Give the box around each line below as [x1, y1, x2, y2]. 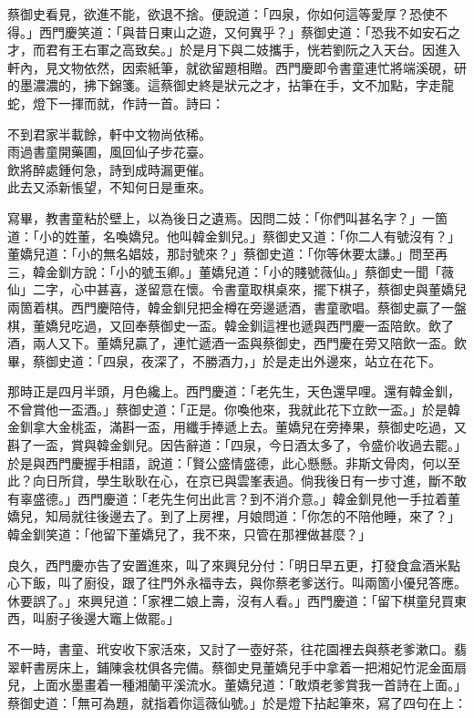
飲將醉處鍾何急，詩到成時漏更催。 [7, 159, 211, 179]
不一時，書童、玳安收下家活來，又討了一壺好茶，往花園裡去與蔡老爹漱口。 [7, 640, 454, 658]
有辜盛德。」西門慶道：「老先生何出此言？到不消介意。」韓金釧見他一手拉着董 [7, 488, 460, 508]
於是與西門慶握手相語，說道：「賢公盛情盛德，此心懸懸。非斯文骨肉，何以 [7, 453, 448, 472]
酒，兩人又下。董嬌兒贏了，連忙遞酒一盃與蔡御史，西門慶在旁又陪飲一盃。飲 [7, 333, 467, 353]
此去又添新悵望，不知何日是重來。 [7, 178, 211, 197]
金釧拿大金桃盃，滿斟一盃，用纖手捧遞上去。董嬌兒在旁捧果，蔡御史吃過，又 [7, 417, 467, 436]
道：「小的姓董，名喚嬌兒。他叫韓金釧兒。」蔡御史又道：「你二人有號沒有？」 [7, 226, 460, 245]
